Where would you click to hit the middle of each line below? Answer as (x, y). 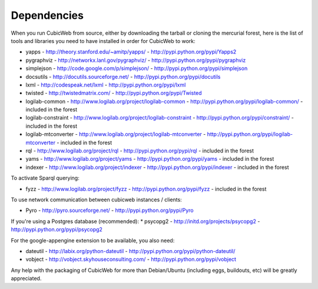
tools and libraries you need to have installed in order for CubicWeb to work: (103, 41)
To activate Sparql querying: (45, 178)
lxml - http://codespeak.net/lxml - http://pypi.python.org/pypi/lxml (106, 85)
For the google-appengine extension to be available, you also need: (93, 240)
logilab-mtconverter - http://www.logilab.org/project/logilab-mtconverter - (116, 134)
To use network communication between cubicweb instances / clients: (96, 200)
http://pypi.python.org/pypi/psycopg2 (57, 230)
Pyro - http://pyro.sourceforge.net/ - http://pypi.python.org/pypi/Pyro (110, 210)
